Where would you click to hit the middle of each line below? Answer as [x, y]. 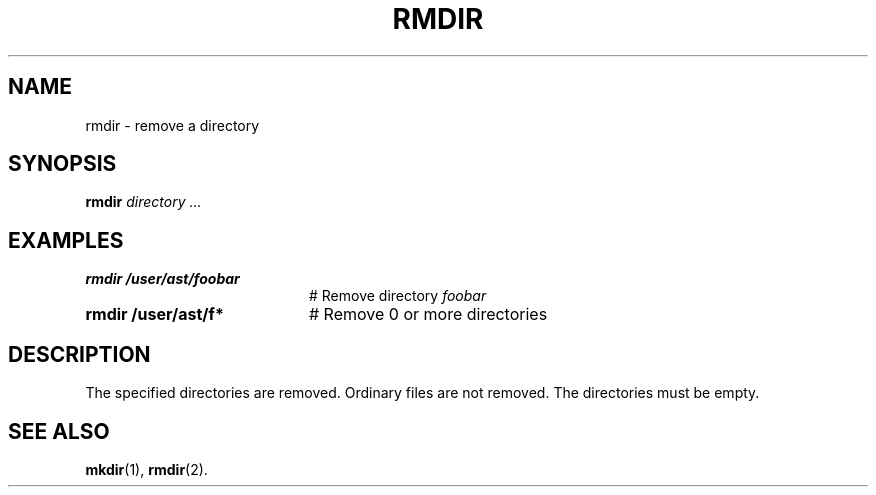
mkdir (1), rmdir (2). [146, 469]
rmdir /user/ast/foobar [162, 279]
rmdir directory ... [143, 202]
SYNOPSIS [62, 164]
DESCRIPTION [79, 354]
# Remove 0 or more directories [428, 314]
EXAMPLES [66, 240]
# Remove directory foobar [398, 296]
